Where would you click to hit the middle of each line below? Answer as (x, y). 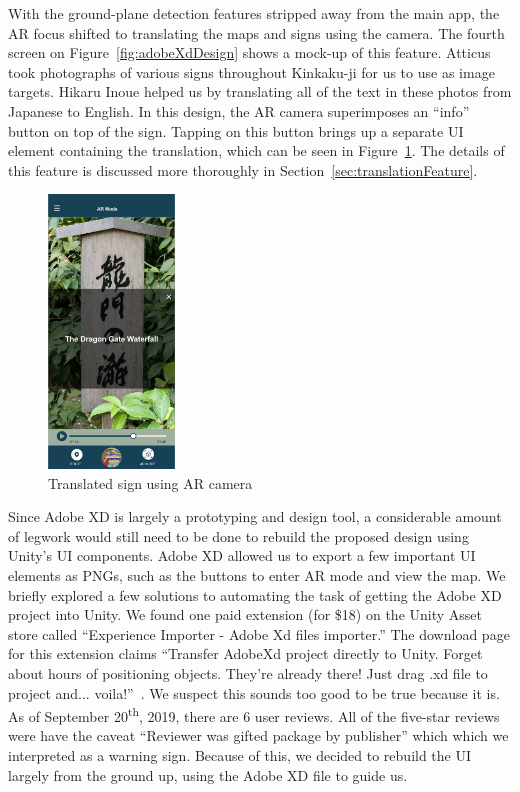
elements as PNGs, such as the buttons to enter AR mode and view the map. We (257, 575)
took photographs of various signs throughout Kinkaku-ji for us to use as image (251, 71)
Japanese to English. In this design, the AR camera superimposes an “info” (239, 110)
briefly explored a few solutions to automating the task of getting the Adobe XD (255, 594)
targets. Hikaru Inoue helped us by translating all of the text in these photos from (260, 91)
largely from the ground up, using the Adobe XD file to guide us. (208, 774)
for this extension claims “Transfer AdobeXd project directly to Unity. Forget (245, 653)
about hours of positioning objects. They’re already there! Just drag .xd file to (248, 673)
